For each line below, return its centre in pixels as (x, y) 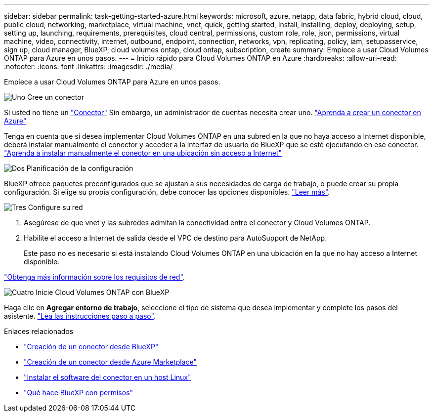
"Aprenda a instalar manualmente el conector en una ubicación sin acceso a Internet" (143, 153)
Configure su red (55, 207)
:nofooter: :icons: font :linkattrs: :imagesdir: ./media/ (88, 66)
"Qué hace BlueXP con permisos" (79, 393)
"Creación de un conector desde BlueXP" (91, 347)
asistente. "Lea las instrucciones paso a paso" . (80, 316)
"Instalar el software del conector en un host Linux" (108, 377)
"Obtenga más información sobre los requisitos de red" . (94, 277)
